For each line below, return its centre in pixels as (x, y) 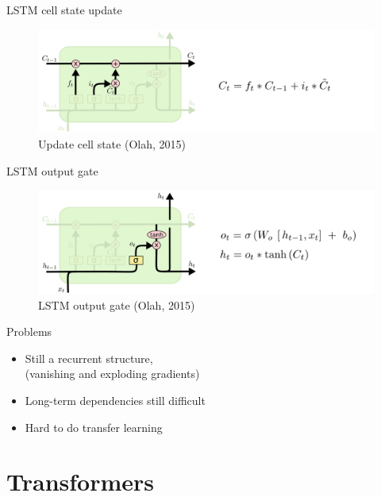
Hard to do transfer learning (94, 427)
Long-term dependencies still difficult (115, 401)
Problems (29, 331)
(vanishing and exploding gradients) (112, 374)
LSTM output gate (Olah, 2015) (117, 304)
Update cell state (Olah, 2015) (112, 144)
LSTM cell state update (64, 10)
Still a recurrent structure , (89, 358)
